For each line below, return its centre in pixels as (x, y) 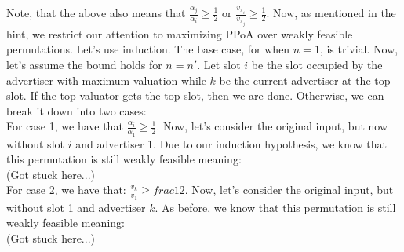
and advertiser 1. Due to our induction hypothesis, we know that (231, 143)
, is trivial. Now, (359, 49)
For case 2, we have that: (66, 190)
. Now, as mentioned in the (331, 13)
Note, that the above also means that (96, 13)
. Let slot (219, 65)
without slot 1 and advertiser (76, 207)
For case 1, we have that (65, 126)
